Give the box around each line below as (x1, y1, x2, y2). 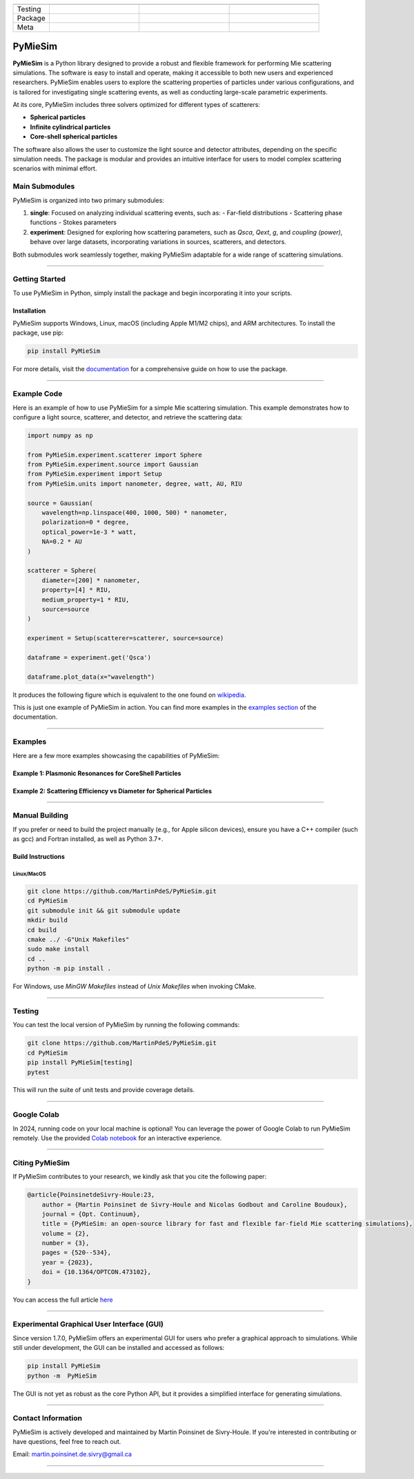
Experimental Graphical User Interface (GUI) (12, 1320, 164, 1329)
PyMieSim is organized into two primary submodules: (12, 196, 165, 204)
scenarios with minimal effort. (12, 164, 97, 172)
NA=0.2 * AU (41, 538, 83, 546)
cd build (27, 926, 57, 934)
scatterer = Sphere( (27, 566, 97, 575)
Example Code (12, 389, 63, 399)
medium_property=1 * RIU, (41, 595, 130, 604)
